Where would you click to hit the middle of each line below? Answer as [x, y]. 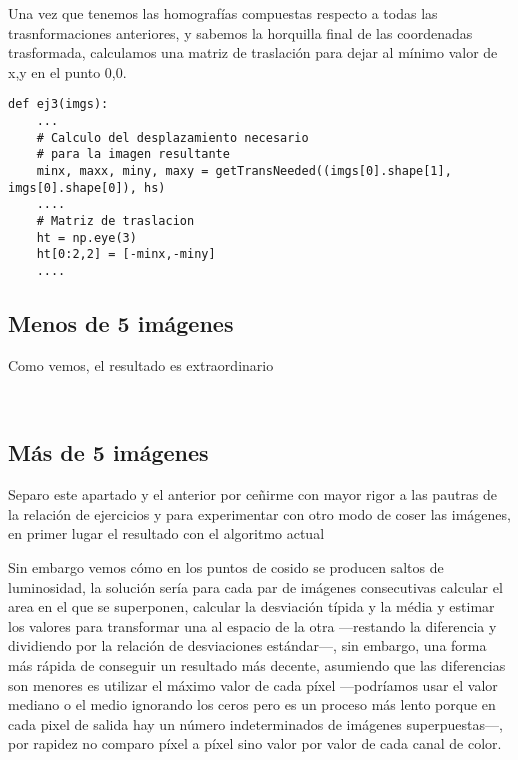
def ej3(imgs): [58, 104]
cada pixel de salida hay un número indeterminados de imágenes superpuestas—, [255, 723]
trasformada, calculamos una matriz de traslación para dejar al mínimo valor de [253, 52]
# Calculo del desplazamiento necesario [172, 137]
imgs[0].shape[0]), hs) [87, 187]
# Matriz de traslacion [115, 220]
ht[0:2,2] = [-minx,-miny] [126, 254]
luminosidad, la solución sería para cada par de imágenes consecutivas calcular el [255, 586]
